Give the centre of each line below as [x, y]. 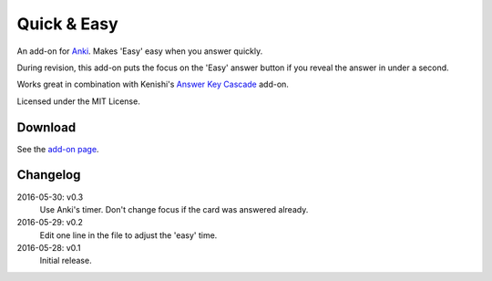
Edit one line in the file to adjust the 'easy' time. [128, 235]
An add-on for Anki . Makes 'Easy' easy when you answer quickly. [140, 51]
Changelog [49, 175]
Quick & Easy [67, 24]
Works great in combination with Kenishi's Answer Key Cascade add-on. [153, 84]
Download [46, 127]
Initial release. [66, 261]
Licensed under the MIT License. [78, 101]
